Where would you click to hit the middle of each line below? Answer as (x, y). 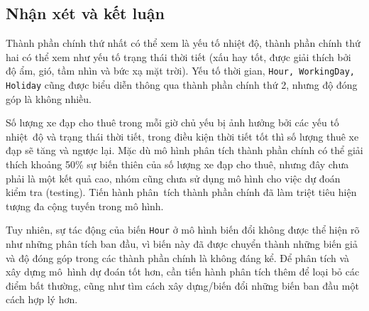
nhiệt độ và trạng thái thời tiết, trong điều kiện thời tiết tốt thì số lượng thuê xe (182, 136)
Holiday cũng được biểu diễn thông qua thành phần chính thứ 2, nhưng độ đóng (182, 85)
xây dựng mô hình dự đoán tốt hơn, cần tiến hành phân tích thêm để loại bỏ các (183, 272)
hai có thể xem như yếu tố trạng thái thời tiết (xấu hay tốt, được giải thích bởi (178, 56)
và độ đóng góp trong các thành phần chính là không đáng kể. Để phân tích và (178, 257)
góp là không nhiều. (49, 98)
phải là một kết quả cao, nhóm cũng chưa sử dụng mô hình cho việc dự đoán (173, 178)
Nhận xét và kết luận (85, 13)
